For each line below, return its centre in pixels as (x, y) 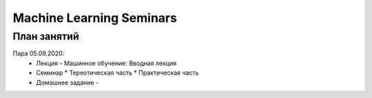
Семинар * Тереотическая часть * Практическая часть (117, 73)
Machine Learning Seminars (95, 18)
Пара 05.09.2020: (39, 53)
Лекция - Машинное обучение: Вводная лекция (106, 63)
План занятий (46, 36)
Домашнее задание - (68, 82)
